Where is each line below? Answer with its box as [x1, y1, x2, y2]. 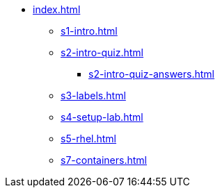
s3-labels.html [61, 90, 126, 101]
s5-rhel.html [61, 133, 117, 144]
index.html [33, 3, 81, 15]
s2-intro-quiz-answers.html [88, 68, 214, 80]
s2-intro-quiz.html [61, 47, 143, 58]
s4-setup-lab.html [61, 111, 143, 123]
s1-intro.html [61, 25, 118, 37]
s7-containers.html [61, 154, 147, 166]
